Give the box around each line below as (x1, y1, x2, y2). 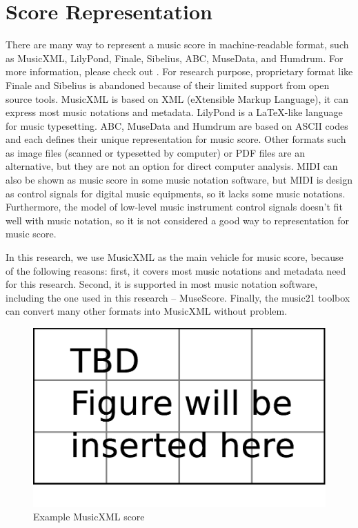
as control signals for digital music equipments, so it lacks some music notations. (6, 186, 346, 200)
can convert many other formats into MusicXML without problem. (6, 304, 288, 318)
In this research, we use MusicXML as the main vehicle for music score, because (6, 250, 344, 264)
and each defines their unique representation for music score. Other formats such (6, 132, 346, 146)
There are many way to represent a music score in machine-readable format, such (6, 37, 349, 52)
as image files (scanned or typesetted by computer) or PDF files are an (6, 145, 305, 159)
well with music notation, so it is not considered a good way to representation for (6, 213, 349, 227)
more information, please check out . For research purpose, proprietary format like (6, 64, 353, 79)
